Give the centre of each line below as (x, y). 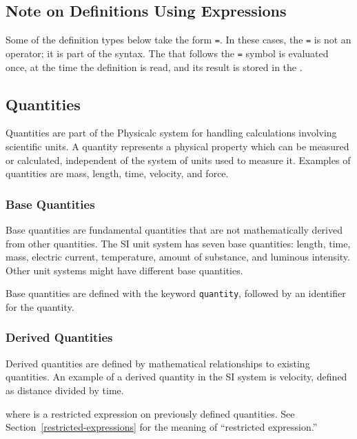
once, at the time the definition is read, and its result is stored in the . (154, 67)
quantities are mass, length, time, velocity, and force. (117, 173)
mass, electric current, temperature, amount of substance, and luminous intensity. (178, 257)
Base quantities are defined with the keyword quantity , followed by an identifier (176, 293)
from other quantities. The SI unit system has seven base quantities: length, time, (178, 243)
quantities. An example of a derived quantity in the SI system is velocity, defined (176, 377)
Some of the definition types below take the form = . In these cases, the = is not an (178, 40)
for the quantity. (40, 306)
